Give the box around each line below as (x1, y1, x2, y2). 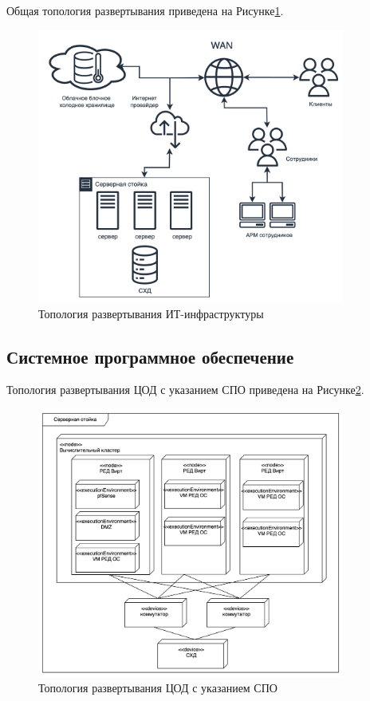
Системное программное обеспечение (6, 344, 294, 368)
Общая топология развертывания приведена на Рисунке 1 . (6, 2, 284, 18)
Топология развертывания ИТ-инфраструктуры (38, 305, 264, 321)
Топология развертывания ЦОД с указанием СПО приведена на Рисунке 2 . (6, 381, 364, 398)
